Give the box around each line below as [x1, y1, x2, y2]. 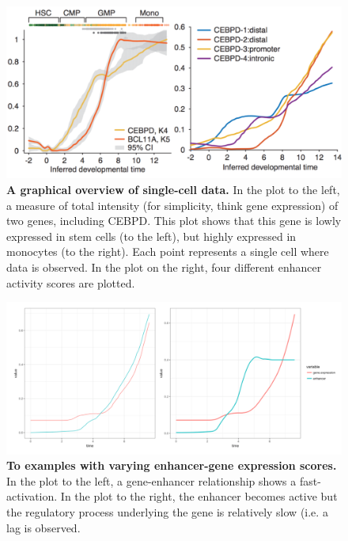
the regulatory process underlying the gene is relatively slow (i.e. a [6, 504, 328, 520]
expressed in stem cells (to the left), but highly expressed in [6, 227, 297, 244]
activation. [6, 488, 58, 505]
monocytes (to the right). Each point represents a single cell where [6, 243, 329, 260]
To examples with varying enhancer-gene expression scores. [6, 457, 337, 474]
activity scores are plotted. [6, 274, 135, 291]
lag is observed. [6, 519, 81, 535]
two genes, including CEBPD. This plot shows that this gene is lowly [6, 212, 342, 229]
